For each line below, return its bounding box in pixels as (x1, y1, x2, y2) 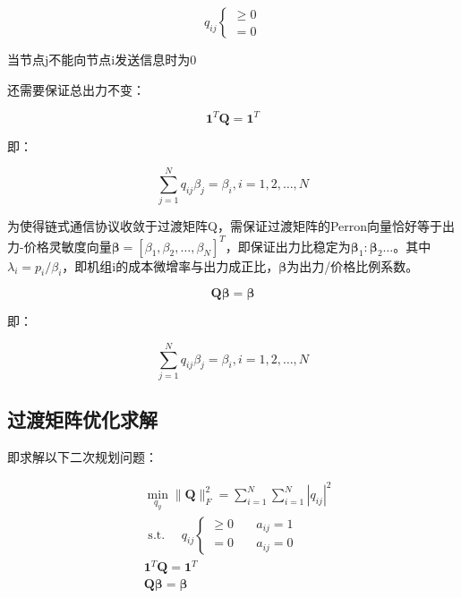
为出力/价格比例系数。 (286, 256, 419, 275)
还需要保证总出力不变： (7, 80, 145, 98)
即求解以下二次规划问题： (7, 448, 158, 466)
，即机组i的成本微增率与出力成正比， (62, 256, 279, 275)
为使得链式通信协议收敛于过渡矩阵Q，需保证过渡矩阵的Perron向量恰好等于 (7, 217, 443, 235)
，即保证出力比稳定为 (225, 236, 351, 255)
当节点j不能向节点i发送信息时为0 (7, 50, 197, 68)
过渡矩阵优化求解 (7, 406, 158, 433)
